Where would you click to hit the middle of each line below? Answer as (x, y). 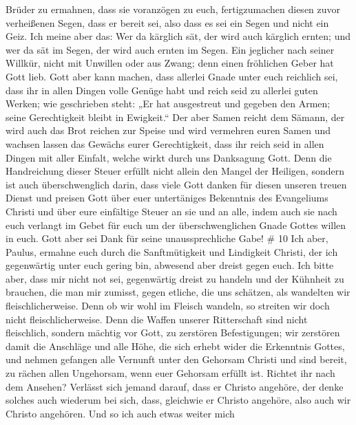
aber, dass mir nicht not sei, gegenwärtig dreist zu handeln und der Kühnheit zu (175, 278)
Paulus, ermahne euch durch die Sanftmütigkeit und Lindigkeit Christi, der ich (172, 251)
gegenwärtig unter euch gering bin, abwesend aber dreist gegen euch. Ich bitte (170, 265)
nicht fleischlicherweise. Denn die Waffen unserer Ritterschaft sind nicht (157, 319)
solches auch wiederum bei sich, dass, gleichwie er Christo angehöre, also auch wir (178, 400)
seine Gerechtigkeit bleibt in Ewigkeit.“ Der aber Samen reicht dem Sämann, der (175, 117)
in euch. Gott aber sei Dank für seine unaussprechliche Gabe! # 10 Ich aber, (167, 238)
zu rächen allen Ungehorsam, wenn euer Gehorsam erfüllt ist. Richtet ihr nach (170, 373)
